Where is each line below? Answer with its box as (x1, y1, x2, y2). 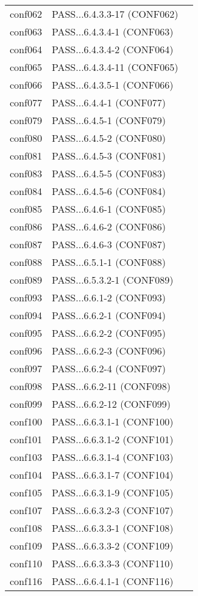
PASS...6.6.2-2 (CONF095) (51, 326, 166, 340)
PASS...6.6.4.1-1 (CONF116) (51, 574, 174, 588)
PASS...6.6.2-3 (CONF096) (51, 344, 166, 358)
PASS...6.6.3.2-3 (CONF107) (51, 503, 174, 517)
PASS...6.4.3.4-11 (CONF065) (51, 60, 179, 74)
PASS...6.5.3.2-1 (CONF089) (51, 273, 174, 287)
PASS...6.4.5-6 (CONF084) (51, 184, 166, 198)
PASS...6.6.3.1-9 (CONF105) (51, 485, 174, 499)
